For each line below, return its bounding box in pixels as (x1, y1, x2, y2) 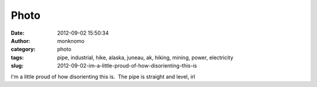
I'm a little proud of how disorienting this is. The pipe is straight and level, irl (11, 73, 195, 80)
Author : (11, 37, 31, 44)
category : (11, 46, 36, 53)
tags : (11, 53, 24, 61)
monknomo (57, 37, 85, 44)
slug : (11, 62, 23, 69)
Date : (11, 29, 25, 36)
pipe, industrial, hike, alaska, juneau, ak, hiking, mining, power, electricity (57, 53, 234, 61)
